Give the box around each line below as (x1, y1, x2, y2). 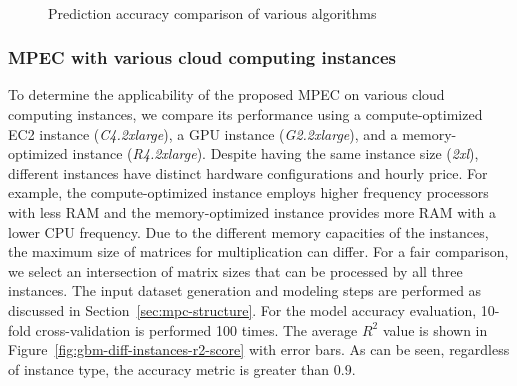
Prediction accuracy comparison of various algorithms (48, 2, 377, 23)
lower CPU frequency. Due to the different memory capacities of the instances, (8, 221, 489, 242)
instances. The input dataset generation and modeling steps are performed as (8, 280, 482, 301)
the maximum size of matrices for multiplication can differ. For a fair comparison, (8, 241, 509, 262)
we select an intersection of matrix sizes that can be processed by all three (8, 260, 463, 281)
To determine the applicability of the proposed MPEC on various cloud (8, 84, 445, 105)
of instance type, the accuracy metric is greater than (8, 358, 330, 379)
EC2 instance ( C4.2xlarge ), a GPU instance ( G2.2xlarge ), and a (8, 123, 398, 144)
